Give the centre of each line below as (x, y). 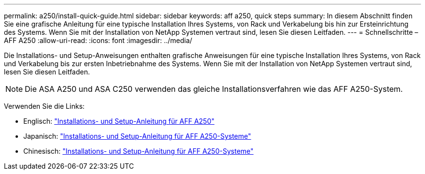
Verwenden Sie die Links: (44, 106)
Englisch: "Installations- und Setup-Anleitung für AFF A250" (119, 121)
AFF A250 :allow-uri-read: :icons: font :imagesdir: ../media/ (98, 40)
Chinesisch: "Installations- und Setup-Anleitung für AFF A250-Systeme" (139, 151)
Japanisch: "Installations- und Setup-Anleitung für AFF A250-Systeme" (137, 136)
